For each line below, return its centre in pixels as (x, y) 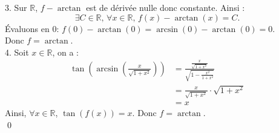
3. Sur (16, 7)
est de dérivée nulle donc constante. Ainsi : (166, 7)
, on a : (65, 52)
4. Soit (17, 52)
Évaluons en (27, 28)
